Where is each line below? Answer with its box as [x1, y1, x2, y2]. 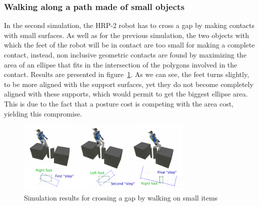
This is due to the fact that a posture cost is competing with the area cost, [4, 98, 233, 108]
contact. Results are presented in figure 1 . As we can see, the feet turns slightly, [4, 69, 249, 79]
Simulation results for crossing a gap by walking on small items [24, 192, 218, 202]
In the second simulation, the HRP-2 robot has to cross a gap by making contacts [4, 20, 255, 30]
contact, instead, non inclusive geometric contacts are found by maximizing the [4, 49, 246, 59]
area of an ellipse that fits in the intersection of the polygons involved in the [4, 59, 237, 69]
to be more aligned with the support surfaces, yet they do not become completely [4, 78, 253, 89]
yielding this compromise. [4, 108, 82, 118]
